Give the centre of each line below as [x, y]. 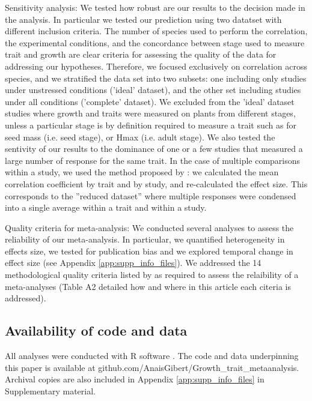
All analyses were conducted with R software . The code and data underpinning [152, 356]
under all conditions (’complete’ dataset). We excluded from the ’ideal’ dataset [150, 101]
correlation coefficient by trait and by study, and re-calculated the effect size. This [156, 183]
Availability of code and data [96, 330]
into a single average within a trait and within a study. [106, 207]
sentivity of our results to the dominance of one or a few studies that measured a [154, 149]
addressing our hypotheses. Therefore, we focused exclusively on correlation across [156, 66]
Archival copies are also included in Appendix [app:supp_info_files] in [135, 379]
